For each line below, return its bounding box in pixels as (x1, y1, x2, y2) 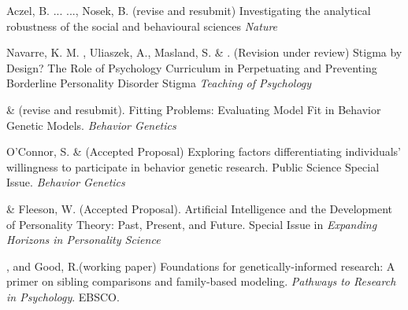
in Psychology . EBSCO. (6, 288, 120, 304)
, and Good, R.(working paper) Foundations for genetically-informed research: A (6, 257, 395, 274)
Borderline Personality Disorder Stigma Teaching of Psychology (6, 75, 312, 91)
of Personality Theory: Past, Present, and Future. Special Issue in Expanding (6, 216, 377, 232)
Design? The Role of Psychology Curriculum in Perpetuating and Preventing (6, 59, 377, 76)
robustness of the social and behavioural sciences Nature (6, 17, 278, 34)
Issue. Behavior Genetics (6, 174, 125, 190)
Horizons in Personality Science (6, 231, 161, 248)
